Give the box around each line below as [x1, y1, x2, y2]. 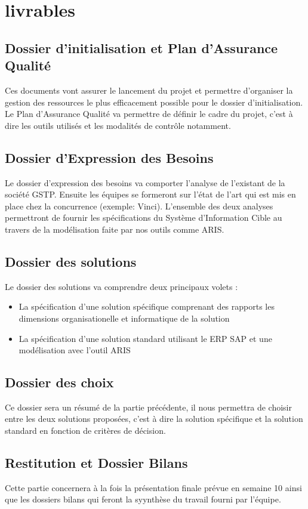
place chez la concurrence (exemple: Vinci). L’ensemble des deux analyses [5, 199, 273, 212]
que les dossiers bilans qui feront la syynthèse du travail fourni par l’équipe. [5, 493, 281, 505]
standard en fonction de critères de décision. [5, 424, 166, 437]
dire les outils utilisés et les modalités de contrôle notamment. [5, 119, 231, 131]
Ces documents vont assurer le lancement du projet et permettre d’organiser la [5, 84, 293, 96]
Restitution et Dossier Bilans [5, 454, 188, 472]
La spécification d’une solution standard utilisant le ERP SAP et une [19, 332, 272, 344]
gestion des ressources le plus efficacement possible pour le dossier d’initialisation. [5, 95, 303, 108]
